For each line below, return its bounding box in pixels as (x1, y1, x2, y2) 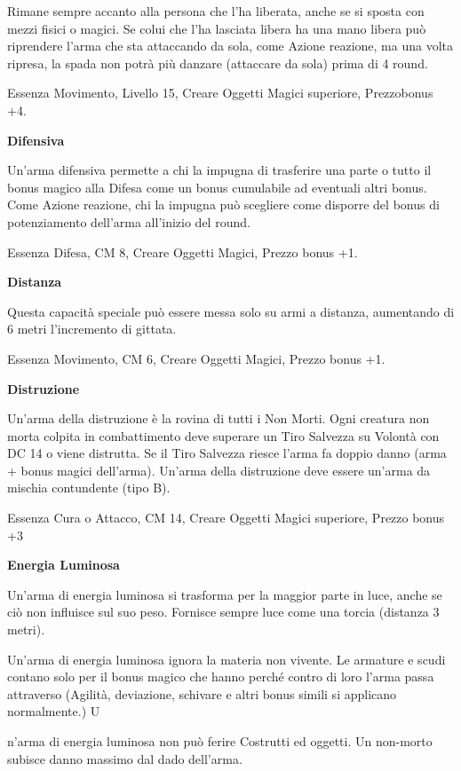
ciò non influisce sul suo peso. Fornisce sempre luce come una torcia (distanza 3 (7, 602, 440, 621)
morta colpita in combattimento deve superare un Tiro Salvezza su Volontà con (7, 426, 440, 445)
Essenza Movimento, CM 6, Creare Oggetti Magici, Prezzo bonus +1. (7, 349, 385, 367)
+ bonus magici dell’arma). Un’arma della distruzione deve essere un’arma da (7, 460, 431, 479)
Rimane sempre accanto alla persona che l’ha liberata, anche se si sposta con (7, 2, 425, 20)
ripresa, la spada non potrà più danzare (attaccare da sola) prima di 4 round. (7, 53, 428, 72)
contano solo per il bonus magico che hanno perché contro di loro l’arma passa (7, 667, 434, 686)
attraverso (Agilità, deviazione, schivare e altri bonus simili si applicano (7, 684, 397, 703)
